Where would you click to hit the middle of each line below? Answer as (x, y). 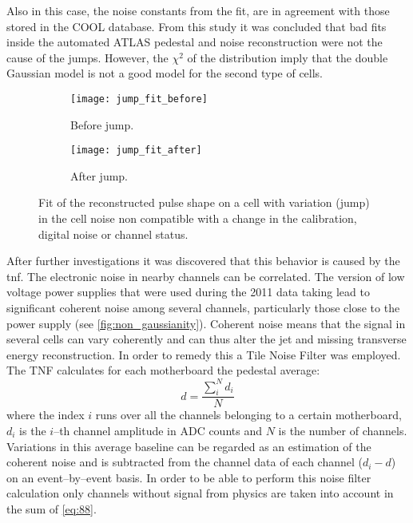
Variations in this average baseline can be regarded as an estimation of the (189, 446)
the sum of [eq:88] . (52, 508)
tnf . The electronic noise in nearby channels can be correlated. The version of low (206, 276)
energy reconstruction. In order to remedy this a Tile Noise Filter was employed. (204, 354)
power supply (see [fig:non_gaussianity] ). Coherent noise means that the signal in (206, 323)
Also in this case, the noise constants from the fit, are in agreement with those (198, 10)
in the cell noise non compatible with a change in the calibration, (198, 218)
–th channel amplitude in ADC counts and (158, 430)
